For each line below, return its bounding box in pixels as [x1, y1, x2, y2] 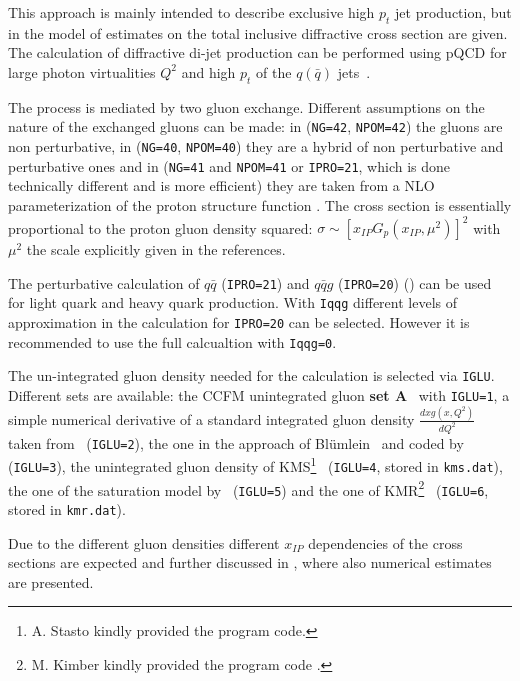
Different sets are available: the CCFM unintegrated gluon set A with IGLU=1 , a [8, 384, 510, 405]
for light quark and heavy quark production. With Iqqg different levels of [8, 292, 457, 313]
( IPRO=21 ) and [221, 272, 310, 293]
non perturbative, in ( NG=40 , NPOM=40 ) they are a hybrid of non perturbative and [8, 136, 504, 157]
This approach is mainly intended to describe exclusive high [8, 2, 375, 22]
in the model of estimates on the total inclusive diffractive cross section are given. [8, 22, 508, 43]
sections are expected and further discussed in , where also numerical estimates [8, 552, 492, 573]
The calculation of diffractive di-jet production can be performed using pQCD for [8, 42, 507, 63]
